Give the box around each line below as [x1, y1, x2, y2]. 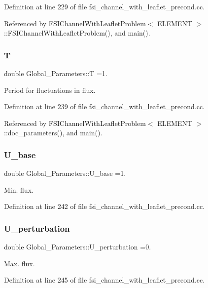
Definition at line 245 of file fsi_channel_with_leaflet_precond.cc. [4, 275, 205, 285]
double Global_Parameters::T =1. [4, 68, 107, 78]
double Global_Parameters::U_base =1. [4, 168, 126, 178]
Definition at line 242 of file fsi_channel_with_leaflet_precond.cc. [4, 201, 205, 211]
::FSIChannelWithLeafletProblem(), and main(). [4, 28, 150, 38]
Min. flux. [4, 184, 34, 195]
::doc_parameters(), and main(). [4, 127, 103, 138]
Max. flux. [4, 258, 35, 268]
